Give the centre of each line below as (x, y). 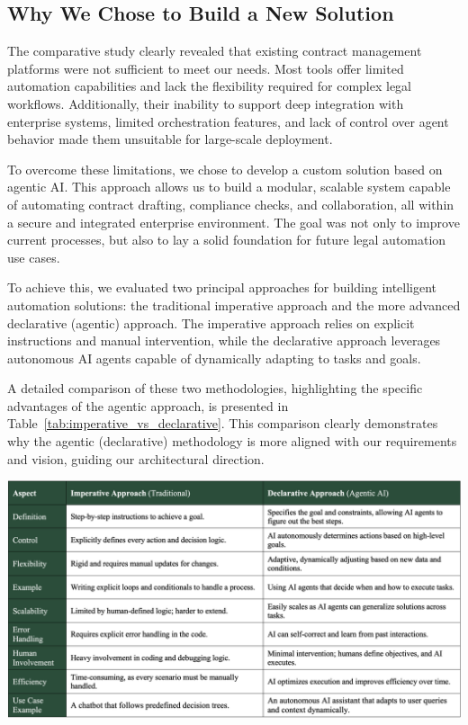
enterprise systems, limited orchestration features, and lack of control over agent (228, 121)
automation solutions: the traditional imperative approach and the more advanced (234, 304)
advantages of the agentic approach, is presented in (148, 405)
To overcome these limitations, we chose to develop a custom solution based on (225, 169)
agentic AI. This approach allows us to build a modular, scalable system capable (229, 187)
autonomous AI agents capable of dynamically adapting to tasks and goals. (214, 358)
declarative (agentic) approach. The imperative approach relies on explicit (211, 322)
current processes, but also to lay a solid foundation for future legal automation (227, 240)
